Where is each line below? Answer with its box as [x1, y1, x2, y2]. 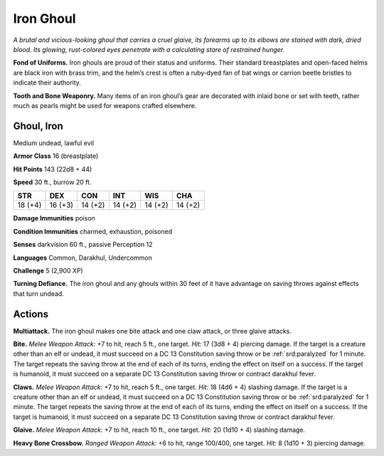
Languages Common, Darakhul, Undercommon [13, 253, 152, 262]
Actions [13, 308, 49, 320]
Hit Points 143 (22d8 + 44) [13, 164, 92, 174]
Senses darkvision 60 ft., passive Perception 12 [13, 240, 153, 249]
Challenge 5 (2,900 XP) [13, 266, 83, 275]
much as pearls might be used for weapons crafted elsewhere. [13, 101, 197, 110]
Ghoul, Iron [13, 120, 63, 132]
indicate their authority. [13, 78, 82, 87]
